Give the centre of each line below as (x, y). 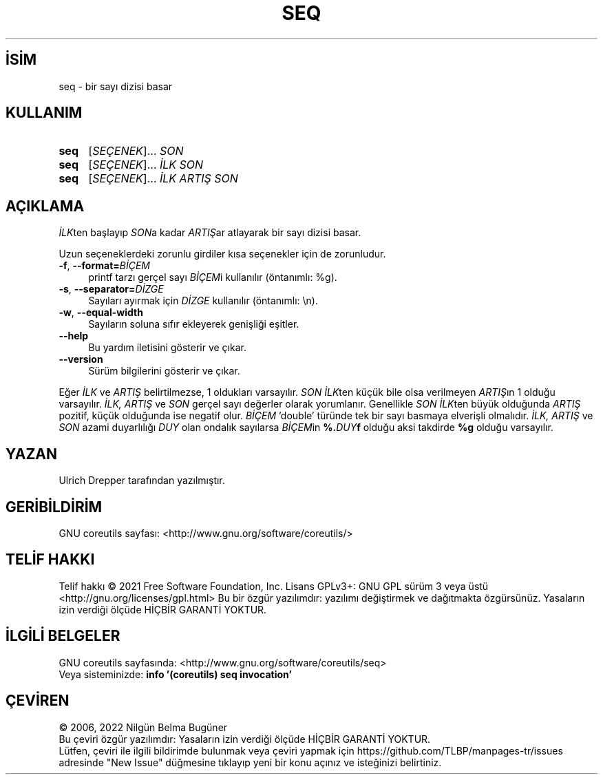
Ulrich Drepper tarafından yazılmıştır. (142, 481)
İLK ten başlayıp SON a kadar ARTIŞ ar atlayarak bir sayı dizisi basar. (210, 233)
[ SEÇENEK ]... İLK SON (146, 165)
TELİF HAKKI (50, 560)
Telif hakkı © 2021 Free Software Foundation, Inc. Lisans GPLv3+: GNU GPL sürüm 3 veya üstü (274, 586)
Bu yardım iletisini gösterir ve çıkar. (167, 348)
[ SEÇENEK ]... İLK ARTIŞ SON (163, 179)
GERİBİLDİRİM (54, 507)
